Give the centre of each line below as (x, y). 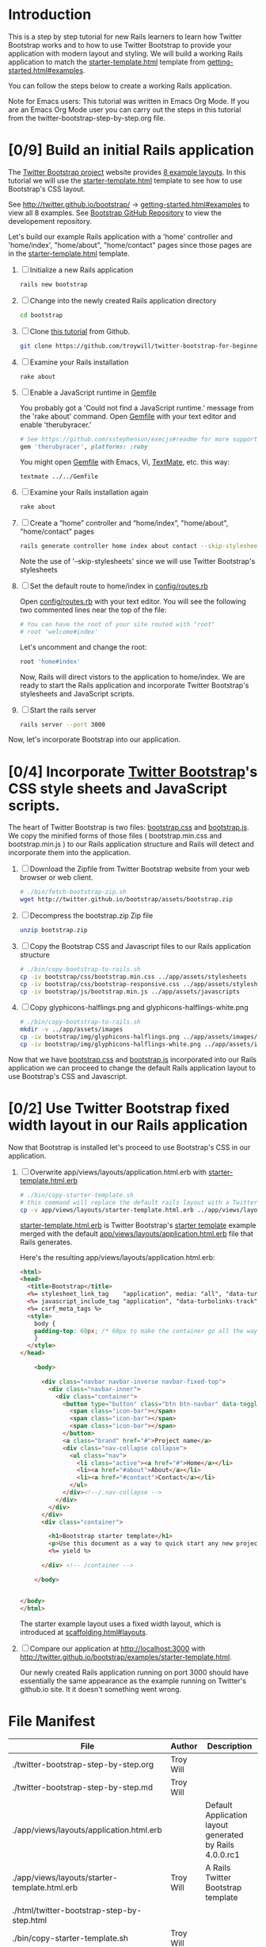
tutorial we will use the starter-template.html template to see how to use (125, 180)
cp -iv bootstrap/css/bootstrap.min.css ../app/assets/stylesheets (133, 977)
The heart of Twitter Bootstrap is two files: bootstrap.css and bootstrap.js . (129, 827)
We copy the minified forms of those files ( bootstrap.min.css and (115, 836)
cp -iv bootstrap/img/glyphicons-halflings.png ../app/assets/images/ (139, 1037)
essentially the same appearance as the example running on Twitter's (133, 1680)
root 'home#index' (50, 661)
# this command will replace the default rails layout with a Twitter (139, 1202)
